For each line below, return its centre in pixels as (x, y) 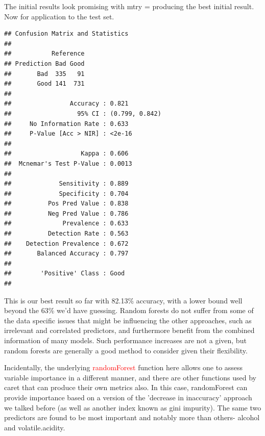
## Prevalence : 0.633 (66, 224)
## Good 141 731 (44, 84)
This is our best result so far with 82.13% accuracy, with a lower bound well (123, 300)
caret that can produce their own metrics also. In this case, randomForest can (126, 387)
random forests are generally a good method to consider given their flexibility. (126, 350)
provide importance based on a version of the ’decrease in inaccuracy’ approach (128, 397)
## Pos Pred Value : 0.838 (66, 204)
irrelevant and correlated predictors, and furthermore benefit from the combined (129, 330)
